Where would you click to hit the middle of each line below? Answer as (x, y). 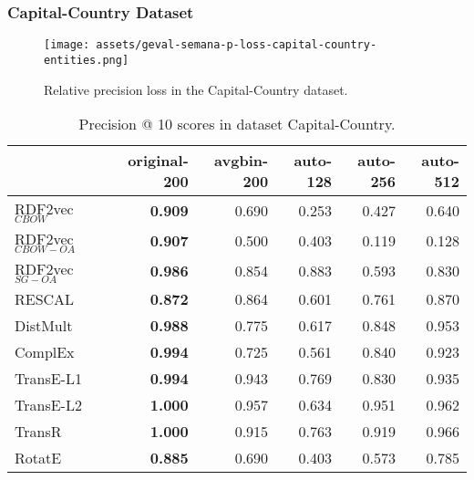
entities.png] (87, 60)
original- (158, 161)
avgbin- (242, 161)
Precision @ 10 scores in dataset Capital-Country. (237, 124)
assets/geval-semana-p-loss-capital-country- (237, 45)
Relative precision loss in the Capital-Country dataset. (196, 89)
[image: (67, 45)
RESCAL (45, 298)
